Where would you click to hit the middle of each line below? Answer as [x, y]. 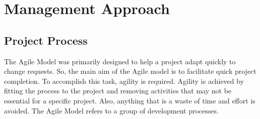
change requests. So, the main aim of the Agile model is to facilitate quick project [130, 71]
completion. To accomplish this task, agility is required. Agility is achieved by [124, 81]
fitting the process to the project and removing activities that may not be [118, 91]
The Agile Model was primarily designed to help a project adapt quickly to [120, 61]
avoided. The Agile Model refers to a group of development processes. [111, 110]
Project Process [46, 40]
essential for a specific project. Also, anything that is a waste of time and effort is [130, 100]
